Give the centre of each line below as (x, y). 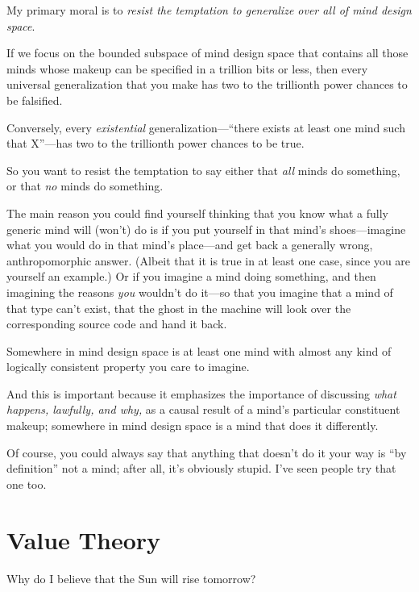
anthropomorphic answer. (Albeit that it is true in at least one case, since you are (209, 260)
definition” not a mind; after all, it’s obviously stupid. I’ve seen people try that (201, 468)
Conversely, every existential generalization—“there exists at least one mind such (206, 127)
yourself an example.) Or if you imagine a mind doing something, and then (191, 276)
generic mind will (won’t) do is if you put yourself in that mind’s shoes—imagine (206, 229)
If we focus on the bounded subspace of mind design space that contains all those (207, 53)
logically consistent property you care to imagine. (128, 367)
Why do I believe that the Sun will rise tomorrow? (131, 578)
